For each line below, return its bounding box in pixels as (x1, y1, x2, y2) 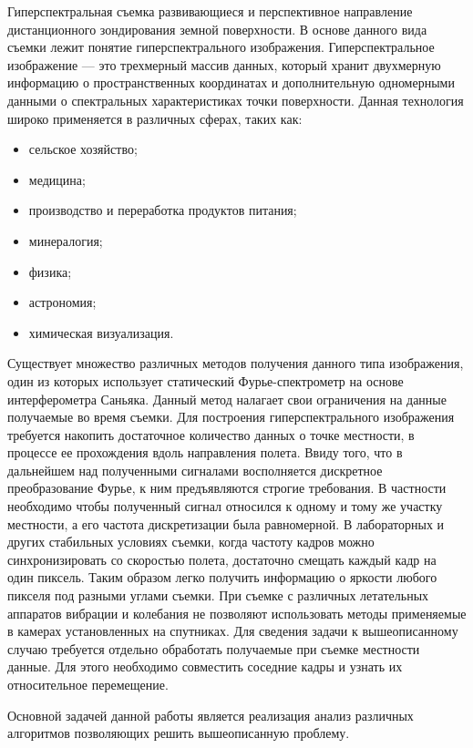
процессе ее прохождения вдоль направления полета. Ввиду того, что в (7, 443, 403, 462)
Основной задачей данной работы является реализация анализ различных (7, 705, 414, 724)
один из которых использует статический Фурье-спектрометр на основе (7, 371, 404, 390)
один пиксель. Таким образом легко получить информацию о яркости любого (7, 568, 437, 587)
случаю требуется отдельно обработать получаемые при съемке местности (7, 639, 420, 658)
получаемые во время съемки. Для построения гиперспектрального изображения (7, 407, 455, 426)
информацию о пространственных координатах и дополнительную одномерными (7, 73, 455, 92)
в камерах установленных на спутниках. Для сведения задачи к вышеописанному (7, 621, 458, 640)
